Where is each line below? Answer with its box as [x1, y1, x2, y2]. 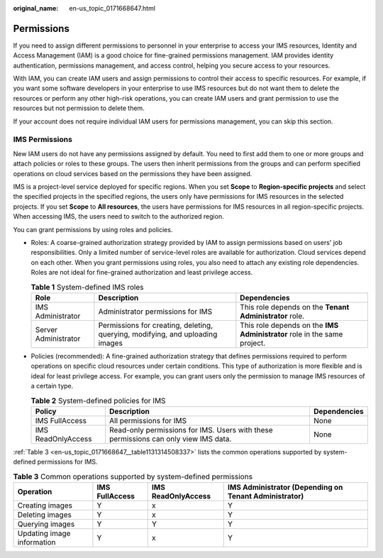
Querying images [17, 519, 75, 529]
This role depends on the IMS [240, 320, 339, 330]
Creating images [17, 500, 72, 510]
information [17, 537, 56, 547]
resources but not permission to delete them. [13, 104, 145, 113]
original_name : [13, 4, 59, 12]
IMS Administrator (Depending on [227, 482, 343, 492]
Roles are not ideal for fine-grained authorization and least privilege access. [30, 268, 253, 277]
